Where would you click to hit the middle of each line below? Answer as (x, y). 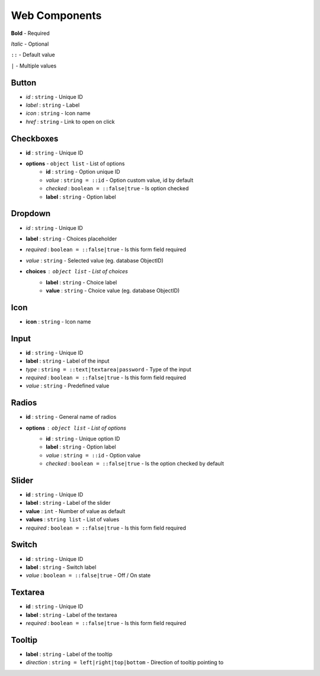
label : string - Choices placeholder (71, 238)
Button (24, 83)
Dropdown (31, 214)
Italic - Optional (30, 44)
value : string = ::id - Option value (93, 455)
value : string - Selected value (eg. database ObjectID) (95, 260)
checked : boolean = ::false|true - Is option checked (117, 188)
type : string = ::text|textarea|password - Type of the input (109, 369)
